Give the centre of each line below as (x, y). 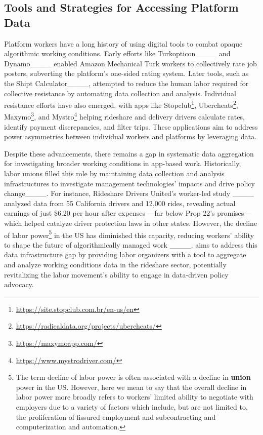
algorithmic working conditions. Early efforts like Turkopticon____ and (117, 53)
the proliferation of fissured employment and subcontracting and (116, 417)
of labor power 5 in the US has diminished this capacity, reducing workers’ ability (129, 234)
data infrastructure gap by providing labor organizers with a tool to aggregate (125, 254)
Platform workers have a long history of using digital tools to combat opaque (123, 43)
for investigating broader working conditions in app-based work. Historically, (123, 163)
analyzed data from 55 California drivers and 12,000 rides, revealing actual (120, 203)
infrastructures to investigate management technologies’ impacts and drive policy (129, 183)
